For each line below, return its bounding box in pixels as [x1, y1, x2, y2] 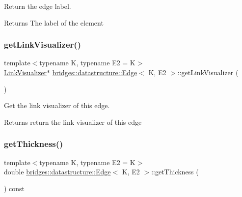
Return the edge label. [4, 1, 71, 11]
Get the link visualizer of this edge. [4, 100, 110, 111]
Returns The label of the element [4, 17, 104, 28]
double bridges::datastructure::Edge [4, 167, 111, 177]
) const [4, 183, 25, 193]
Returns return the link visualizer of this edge [4, 116, 142, 127]
